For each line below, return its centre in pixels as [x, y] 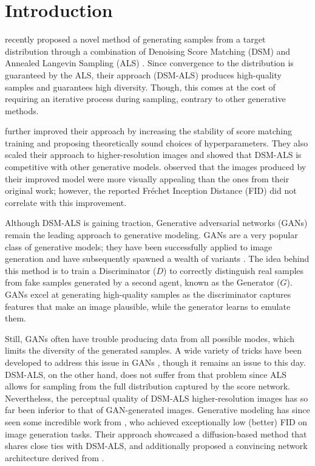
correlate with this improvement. [66, 202]
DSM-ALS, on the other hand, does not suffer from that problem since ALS [146, 374]
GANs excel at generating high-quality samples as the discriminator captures [148, 294]
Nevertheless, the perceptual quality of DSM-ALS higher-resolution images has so [157, 398]
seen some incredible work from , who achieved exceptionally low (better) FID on [156, 421]
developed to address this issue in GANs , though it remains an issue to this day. [155, 362]
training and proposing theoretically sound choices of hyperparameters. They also [157, 142]
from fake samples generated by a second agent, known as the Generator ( [143, 282]
